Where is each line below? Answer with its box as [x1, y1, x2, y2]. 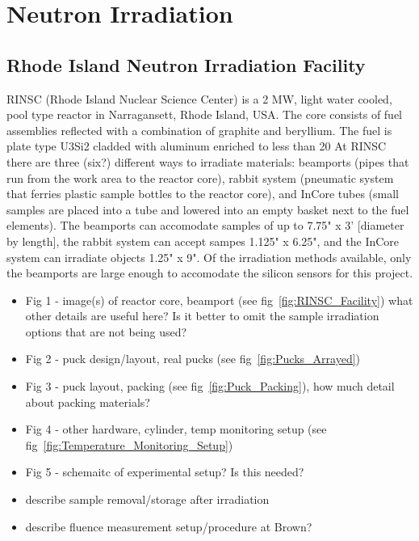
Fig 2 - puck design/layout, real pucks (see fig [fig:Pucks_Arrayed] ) [25, 350, 361, 367]
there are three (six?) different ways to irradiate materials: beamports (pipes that [6, 153, 409, 170]
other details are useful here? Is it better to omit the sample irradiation [25, 307, 379, 324]
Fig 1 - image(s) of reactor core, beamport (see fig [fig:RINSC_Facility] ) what [25, 291, 413, 308]
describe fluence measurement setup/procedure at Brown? [25, 518, 312, 535]
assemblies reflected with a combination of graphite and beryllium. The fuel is [6, 121, 392, 138]
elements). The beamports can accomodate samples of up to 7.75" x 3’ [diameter [6, 217, 404, 234]
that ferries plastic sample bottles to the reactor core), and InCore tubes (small [6, 185, 399, 202]
